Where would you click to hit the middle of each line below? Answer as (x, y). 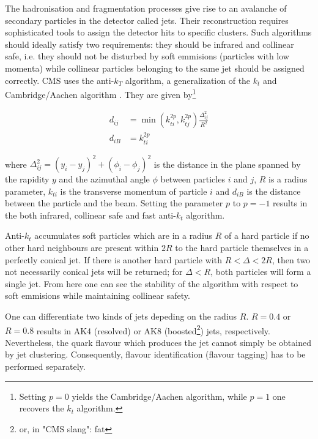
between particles (193, 179)
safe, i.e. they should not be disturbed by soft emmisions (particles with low (147, 56)
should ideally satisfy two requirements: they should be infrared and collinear (150, 44)
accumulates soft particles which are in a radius (124, 235)
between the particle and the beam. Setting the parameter (114, 203)
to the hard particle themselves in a (242, 248)
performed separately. (45, 366)
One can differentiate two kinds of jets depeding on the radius (121, 316)
